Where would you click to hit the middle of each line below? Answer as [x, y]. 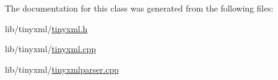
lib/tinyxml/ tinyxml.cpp [51, 49]
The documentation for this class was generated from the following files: [139, 8]
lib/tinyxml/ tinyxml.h [46, 28]
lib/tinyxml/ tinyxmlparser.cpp [62, 69]
